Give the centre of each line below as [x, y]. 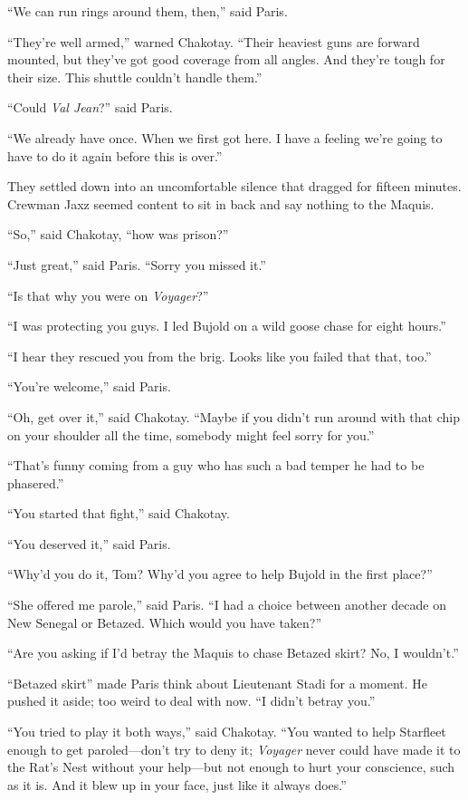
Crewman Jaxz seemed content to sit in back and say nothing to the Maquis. [221, 203]
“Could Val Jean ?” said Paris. [90, 107]
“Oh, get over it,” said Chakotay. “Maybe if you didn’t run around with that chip [234, 416]
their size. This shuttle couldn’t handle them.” [135, 77]
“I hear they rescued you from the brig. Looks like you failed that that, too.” [220, 356]
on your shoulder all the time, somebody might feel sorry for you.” [191, 434]
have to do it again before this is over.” [115, 155]
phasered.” [36, 482]
